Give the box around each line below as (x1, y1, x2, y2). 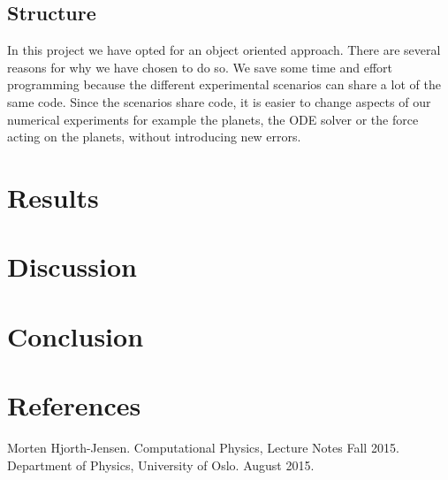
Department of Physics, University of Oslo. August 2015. (7, 455, 315, 474)
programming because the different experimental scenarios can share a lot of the (7, 75, 441, 94)
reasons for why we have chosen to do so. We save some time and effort (7, 57, 393, 76)
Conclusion (7, 317, 144, 354)
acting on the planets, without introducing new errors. (7, 127, 301, 146)
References (7, 387, 141, 423)
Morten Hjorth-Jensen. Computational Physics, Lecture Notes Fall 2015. (7, 438, 399, 457)
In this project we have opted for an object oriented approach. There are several (7, 41, 441, 59)
